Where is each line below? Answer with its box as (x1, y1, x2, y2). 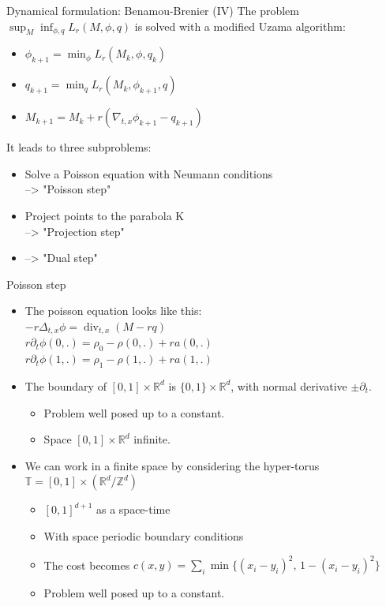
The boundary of (24, 377, 107, 394)
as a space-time (96, 501, 171, 518)
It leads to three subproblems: (6, 139, 152, 155)
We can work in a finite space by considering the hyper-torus (24, 457, 320, 473)
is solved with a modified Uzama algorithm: (134, 17, 346, 34)
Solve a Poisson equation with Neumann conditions (24, 165, 273, 181)
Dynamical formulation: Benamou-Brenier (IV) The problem (6, 2, 299, 18)
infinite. (133, 431, 171, 447)
